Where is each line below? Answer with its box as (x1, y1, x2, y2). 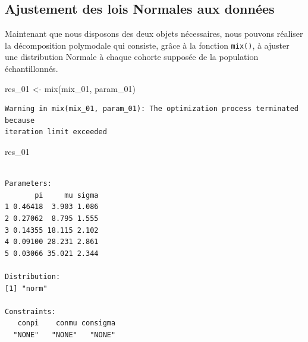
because (5, 116, 35, 125)
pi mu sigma (34, 191, 99, 199)
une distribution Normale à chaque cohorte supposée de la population (5, 50, 259, 63)
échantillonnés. (5, 62, 58, 75)
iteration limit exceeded (5, 128, 107, 137)
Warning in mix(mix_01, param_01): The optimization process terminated (5, 104, 298, 113)
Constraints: (5, 307, 56, 316)
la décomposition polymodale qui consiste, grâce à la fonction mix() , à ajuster (5, 39, 290, 51)
